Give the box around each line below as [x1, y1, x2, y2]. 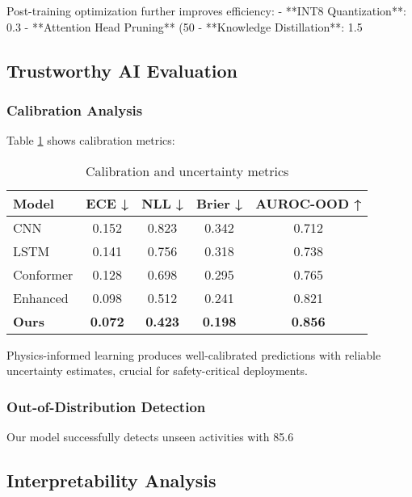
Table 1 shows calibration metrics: [6, 132, 175, 149]
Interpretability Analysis [6, 468, 217, 493]
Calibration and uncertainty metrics [85, 161, 289, 180]
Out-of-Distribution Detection [6, 396, 206, 416]
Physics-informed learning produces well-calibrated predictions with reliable [6, 346, 381, 363]
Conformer [13, 264, 74, 284]
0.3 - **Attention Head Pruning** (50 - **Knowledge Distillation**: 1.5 [6, 18, 363, 35]
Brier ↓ [196, 193, 243, 213]
